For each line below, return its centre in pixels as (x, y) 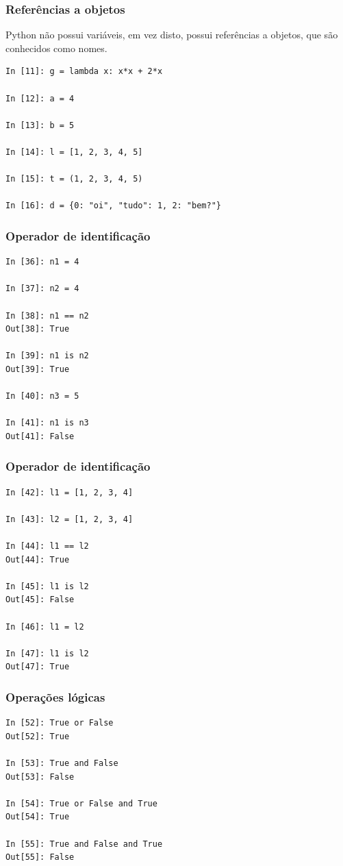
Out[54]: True (38, 817)
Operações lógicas (55, 696)
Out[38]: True (38, 329)
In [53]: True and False (62, 763)
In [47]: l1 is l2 (47, 653)
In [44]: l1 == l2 (47, 546)
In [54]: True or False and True (81, 803)
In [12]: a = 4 (40, 98)
